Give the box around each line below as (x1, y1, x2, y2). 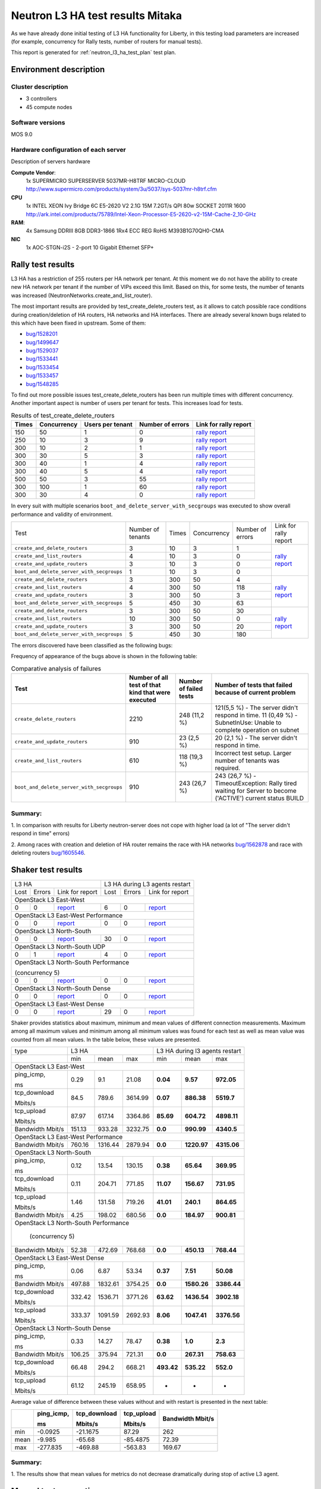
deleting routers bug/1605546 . (11, 849, 86, 856)
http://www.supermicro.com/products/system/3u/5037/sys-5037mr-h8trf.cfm (26, 185, 217, 193)
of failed (179, 685, 203, 693)
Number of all (128, 674, 169, 682)
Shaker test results (11, 864, 83, 875)
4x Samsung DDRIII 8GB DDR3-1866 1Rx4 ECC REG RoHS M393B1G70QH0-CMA (26, 227, 224, 235)
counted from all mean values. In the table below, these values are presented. (11, 1036, 202, 1043)
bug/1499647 (26, 338, 59, 345)
